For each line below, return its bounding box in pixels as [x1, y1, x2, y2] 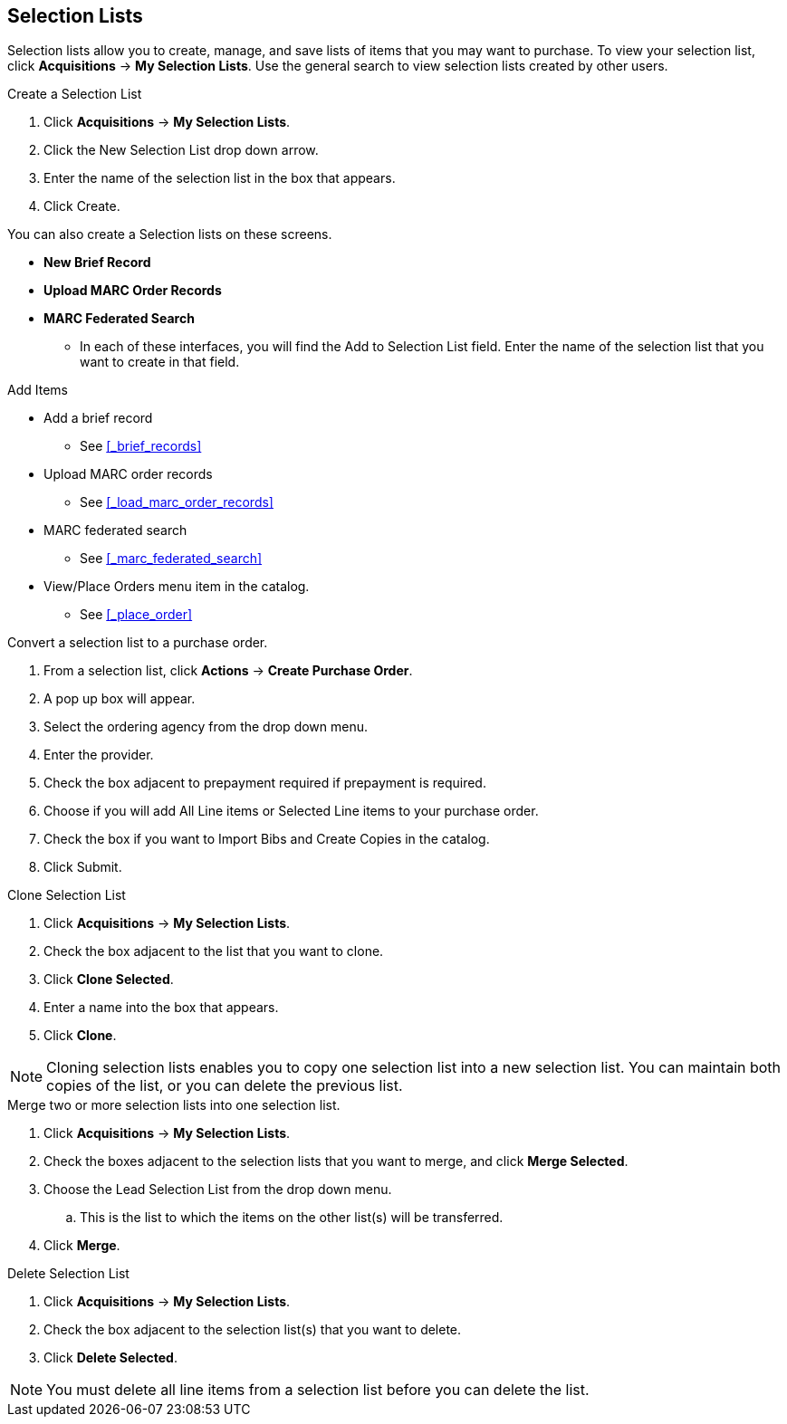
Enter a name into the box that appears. [43, 999, 279, 1016]
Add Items [7, 382, 68, 398]
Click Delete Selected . [43, 1350, 178, 1366]
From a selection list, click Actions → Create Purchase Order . [43, 663, 413, 679]
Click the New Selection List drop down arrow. [43, 142, 319, 158]
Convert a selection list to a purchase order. [7, 635, 268, 651]
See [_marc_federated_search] [80, 550, 263, 567]
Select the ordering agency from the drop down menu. [43, 719, 369, 735]
